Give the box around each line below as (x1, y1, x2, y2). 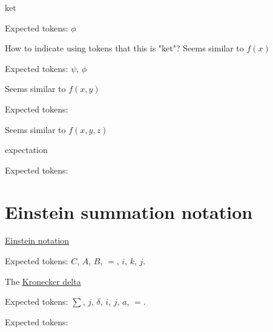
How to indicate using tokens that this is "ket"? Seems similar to (5, 42, 244, 54)
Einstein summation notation (5, 199, 253, 224)
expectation (5, 143, 48, 156)
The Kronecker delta (5, 275, 81, 287)
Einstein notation (5, 234, 70, 247)
